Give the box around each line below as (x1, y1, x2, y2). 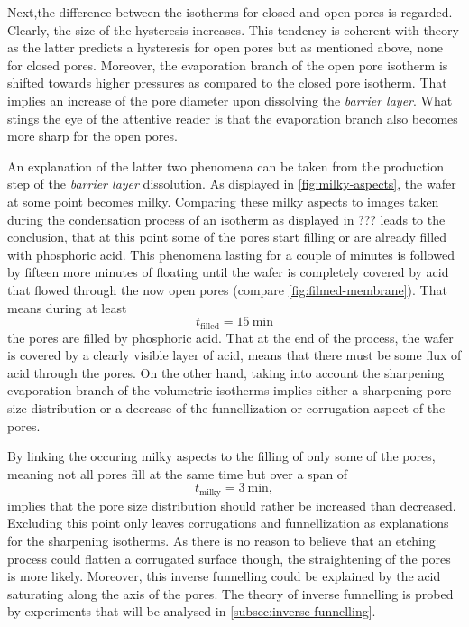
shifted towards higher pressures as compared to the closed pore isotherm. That (7, 73, 447, 92)
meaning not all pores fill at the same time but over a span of (7, 464, 348, 483)
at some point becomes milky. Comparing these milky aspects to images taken (7, 191, 439, 210)
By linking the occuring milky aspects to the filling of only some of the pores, (7, 447, 436, 466)
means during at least (7, 298, 127, 317)
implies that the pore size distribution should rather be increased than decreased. (7, 495, 456, 514)
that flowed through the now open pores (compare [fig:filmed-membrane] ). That (7, 280, 447, 299)
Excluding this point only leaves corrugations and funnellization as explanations (7, 513, 449, 532)
